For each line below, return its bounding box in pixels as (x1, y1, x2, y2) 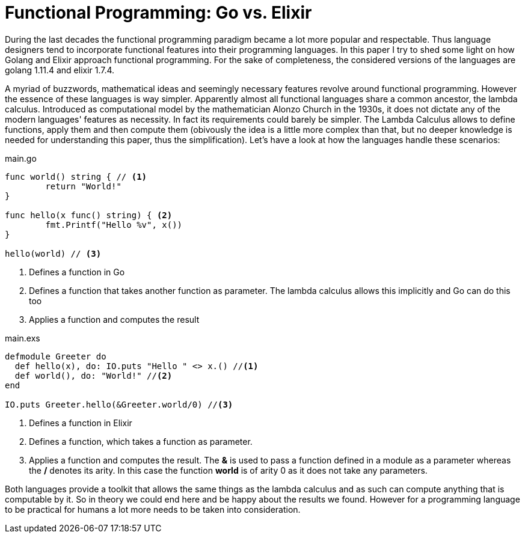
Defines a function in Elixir (29, 417, 132, 428)
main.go (5, 153, 37, 164)
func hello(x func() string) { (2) (5, 210, 173, 220)
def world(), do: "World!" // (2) (14, 370, 173, 381)
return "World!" (45, 181, 121, 191)
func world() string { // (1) (5, 171, 147, 182)
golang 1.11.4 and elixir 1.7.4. (5, 64, 115, 75)
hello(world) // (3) (5, 248, 102, 258)
